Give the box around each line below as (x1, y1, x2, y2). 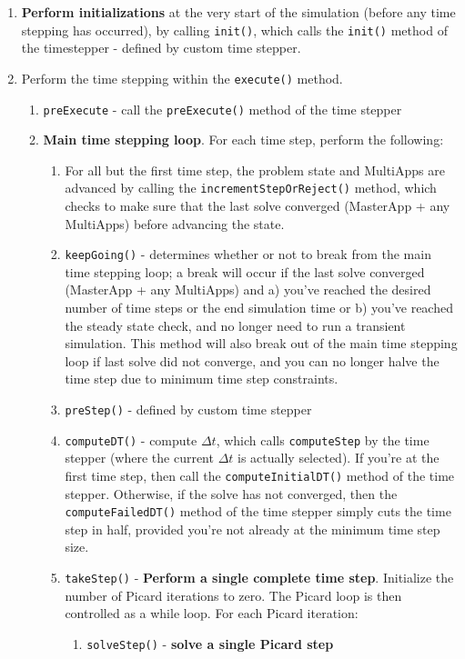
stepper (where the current (65, 448, 214, 467)
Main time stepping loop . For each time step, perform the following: (43, 130, 444, 149)
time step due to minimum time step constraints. (65, 369, 339, 388)
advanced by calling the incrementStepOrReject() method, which (65, 178, 437, 197)
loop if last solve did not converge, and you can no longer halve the (65, 351, 440, 370)
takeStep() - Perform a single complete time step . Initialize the (65, 568, 454, 586)
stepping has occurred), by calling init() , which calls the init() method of (21, 20, 448, 39)
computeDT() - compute (65, 430, 197, 449)
